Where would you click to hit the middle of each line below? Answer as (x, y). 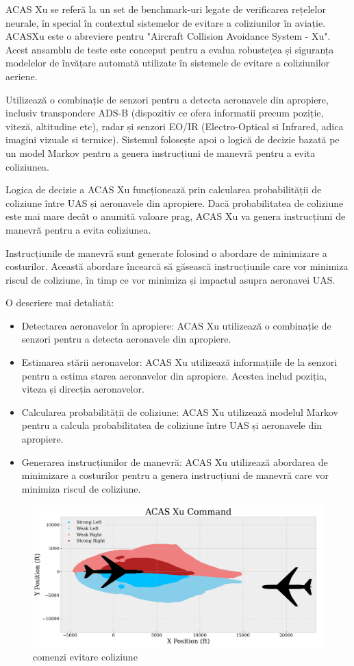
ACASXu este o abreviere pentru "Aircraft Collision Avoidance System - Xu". (168, 36)
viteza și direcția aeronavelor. (83, 389)
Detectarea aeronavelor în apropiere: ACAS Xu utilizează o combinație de (176, 325)
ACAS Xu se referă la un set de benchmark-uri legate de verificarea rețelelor (166, 9)
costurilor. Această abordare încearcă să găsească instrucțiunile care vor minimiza (177, 266)
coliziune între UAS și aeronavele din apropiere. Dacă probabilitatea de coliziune (175, 202)
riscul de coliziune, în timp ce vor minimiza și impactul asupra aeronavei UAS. (170, 279)
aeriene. (22, 76)
